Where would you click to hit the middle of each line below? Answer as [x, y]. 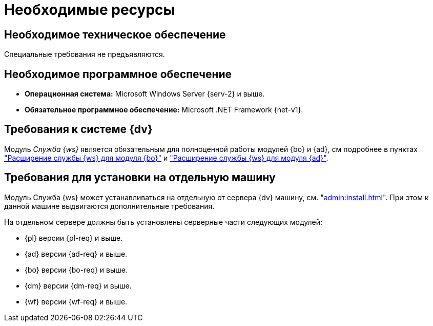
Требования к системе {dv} [78, 129]
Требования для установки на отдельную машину [140, 178]
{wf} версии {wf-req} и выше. [76, 301]
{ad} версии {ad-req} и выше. [76, 254]
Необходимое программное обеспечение [118, 74]
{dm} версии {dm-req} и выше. [78, 285]
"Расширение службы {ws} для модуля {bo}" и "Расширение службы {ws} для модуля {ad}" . [166, 158]
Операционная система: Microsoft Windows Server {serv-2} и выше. [145, 94]
